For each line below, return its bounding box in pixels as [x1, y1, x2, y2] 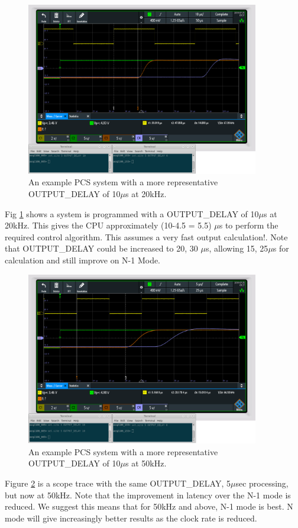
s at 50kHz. [125, 457, 167, 469]
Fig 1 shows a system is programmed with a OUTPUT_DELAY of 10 [5, 207, 259, 220]
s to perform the [219, 219, 278, 231]
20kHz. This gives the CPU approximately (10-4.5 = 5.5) [5, 219, 212, 231]
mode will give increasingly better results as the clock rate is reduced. [5, 511, 257, 524]
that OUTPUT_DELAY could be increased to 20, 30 [5, 242, 198, 255]
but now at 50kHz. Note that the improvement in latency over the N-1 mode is [5, 488, 291, 501]
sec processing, [235, 477, 289, 490]
